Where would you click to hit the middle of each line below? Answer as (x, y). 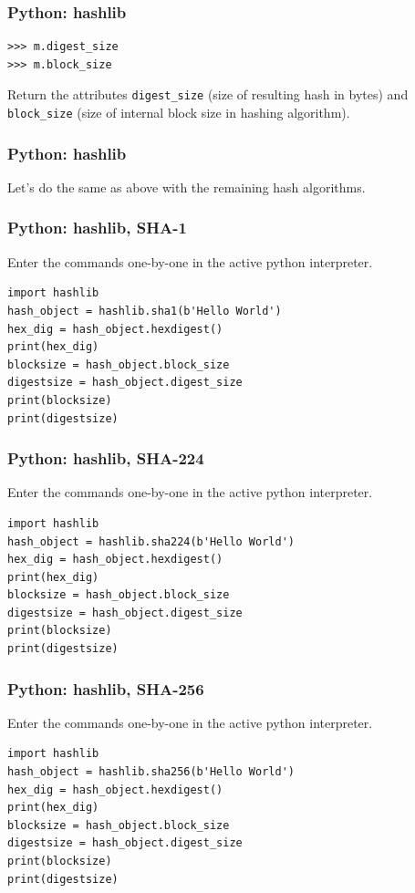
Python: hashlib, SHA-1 (97, 228)
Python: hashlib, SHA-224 (106, 458)
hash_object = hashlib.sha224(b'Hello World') (151, 541)
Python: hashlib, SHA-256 (106, 688)
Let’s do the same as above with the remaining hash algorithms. (187, 187)
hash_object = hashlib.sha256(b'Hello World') (151, 772)
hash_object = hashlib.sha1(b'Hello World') (145, 311)
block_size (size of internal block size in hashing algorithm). (179, 113)
